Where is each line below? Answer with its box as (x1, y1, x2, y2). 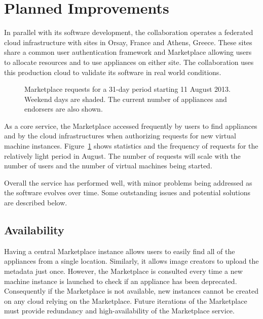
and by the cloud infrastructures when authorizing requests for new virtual (4, 130, 236, 141)
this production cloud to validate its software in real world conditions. (4, 66, 221, 77)
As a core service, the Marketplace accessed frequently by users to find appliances (4, 120, 257, 131)
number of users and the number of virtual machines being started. (4, 160, 212, 171)
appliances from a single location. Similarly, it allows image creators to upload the (4, 256, 259, 266)
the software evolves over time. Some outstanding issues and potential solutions (4, 187, 250, 198)
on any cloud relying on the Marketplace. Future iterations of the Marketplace (4, 295, 247, 306)
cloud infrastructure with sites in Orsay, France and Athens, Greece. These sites (4, 37, 252, 47)
